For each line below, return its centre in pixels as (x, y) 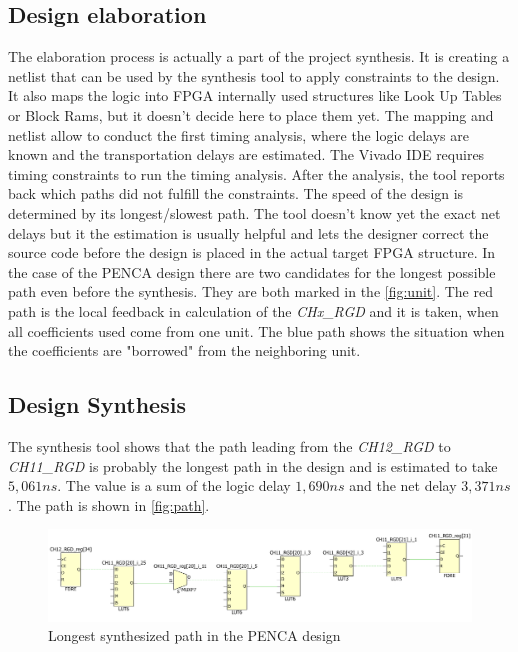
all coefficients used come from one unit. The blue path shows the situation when (256, 330)
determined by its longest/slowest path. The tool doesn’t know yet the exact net (254, 212)
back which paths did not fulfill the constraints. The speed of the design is (236, 193)
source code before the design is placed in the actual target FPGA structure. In (252, 252)
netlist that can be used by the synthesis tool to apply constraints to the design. (254, 75)
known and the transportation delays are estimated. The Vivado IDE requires (246, 154)
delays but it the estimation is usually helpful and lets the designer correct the (248, 232)
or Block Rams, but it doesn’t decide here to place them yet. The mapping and (251, 114)
